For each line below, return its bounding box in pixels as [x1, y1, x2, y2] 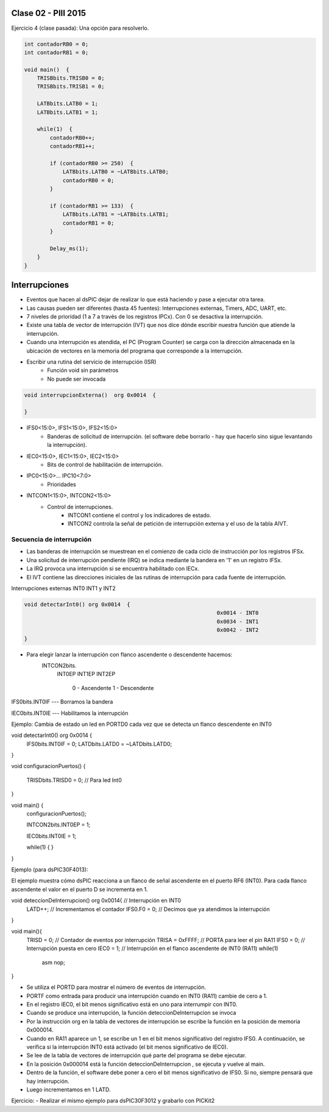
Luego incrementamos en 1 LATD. [26, 1086, 111, 1093]
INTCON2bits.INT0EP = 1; [26, 821, 91, 828]
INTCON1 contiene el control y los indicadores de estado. [68, 512, 211, 519]
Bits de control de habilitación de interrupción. [47, 460, 163, 468]
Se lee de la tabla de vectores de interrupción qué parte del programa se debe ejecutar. [26, 1052, 247, 1059]
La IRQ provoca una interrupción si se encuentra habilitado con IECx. [26, 565, 199, 572]
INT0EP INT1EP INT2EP [57, 670, 116, 678]
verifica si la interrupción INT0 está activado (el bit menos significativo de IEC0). [26, 1043, 228, 1050]
